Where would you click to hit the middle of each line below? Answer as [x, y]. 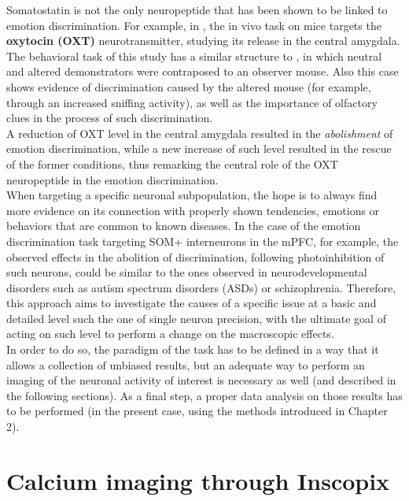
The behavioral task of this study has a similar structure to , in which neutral [194, 56]
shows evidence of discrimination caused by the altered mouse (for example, [189, 86]
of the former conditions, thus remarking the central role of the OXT [172, 163]
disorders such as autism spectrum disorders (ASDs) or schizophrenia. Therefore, [201, 287]
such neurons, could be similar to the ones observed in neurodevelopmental [187, 272]
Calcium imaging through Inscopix [198, 480]
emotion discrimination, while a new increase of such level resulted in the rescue [199, 148]
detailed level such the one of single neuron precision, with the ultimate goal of [196, 318]
